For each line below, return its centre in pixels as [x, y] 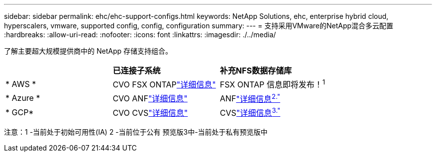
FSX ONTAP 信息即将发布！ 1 [272, 84]
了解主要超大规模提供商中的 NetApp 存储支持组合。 [88, 51]
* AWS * [21, 84]
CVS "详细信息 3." [250, 112]
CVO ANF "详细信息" [150, 99]
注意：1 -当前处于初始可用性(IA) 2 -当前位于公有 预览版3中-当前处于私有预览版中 [136, 132]
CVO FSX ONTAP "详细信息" [164, 85]
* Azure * [23, 98]
